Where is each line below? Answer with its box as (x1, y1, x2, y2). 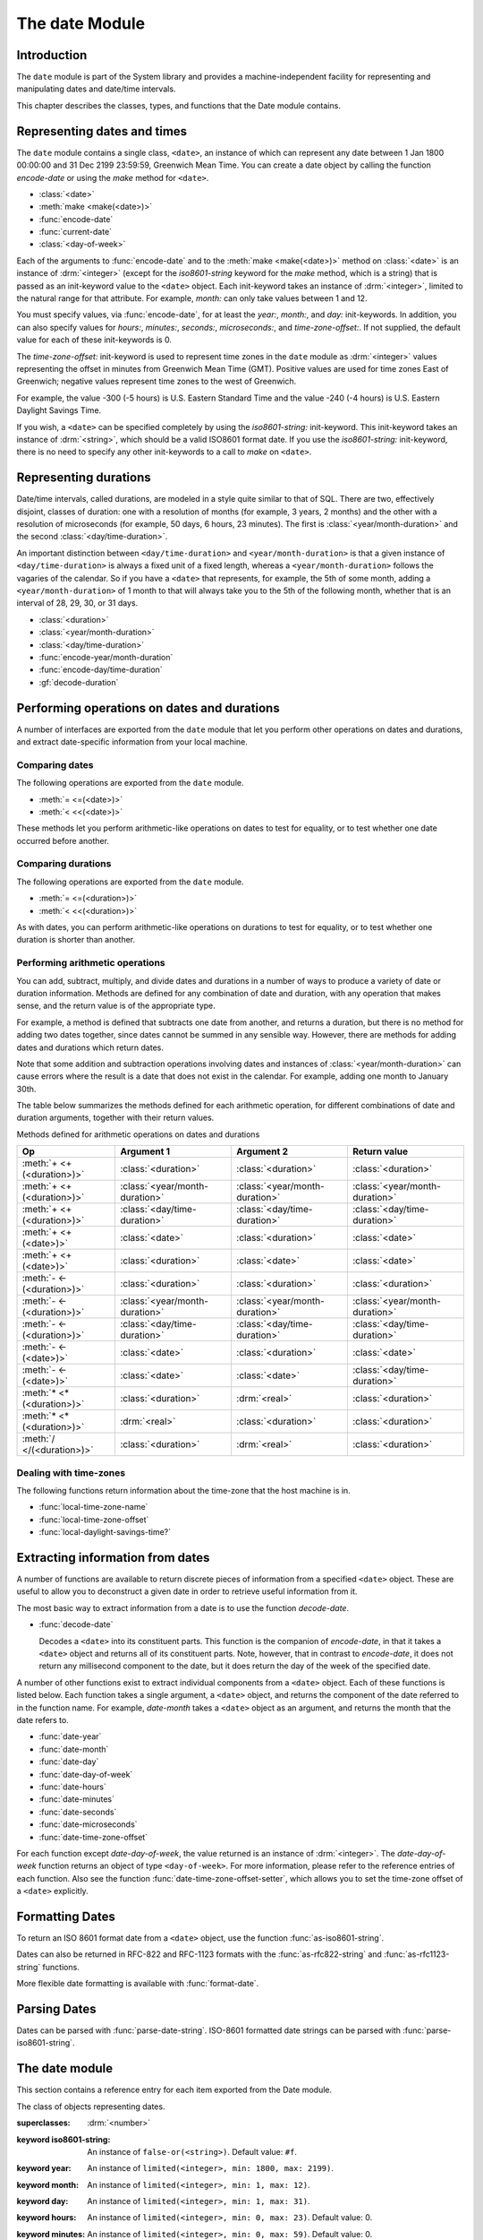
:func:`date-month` (38, 1744, 109, 1754)
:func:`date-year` (38, 1731, 102, 1742)
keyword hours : (16, 2212, 77, 2223)
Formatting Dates (16, 1908, 115, 1924)
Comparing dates (16, 758, 94, 771)
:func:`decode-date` (38, 1619, 114, 1630)
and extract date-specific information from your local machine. (16, 737, 248, 747)
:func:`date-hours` (38, 1781, 106, 1792)
